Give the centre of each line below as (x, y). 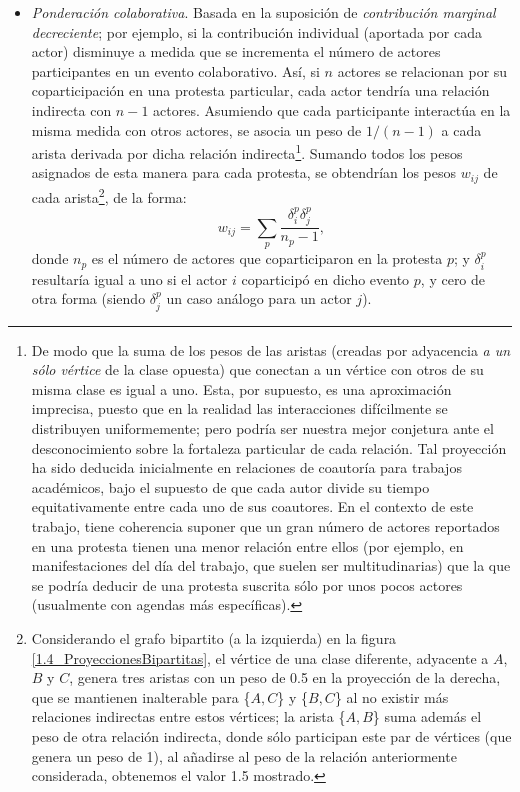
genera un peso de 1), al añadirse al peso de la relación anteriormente (244, 755)
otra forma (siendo (88, 298)
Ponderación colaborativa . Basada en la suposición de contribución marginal (263, 12)
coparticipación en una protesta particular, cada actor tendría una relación (260, 90)
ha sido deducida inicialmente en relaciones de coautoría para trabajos (246, 467)
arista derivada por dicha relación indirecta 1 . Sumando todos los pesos (247, 151)
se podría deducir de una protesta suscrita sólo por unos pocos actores (247, 584)
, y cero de (453, 278)
